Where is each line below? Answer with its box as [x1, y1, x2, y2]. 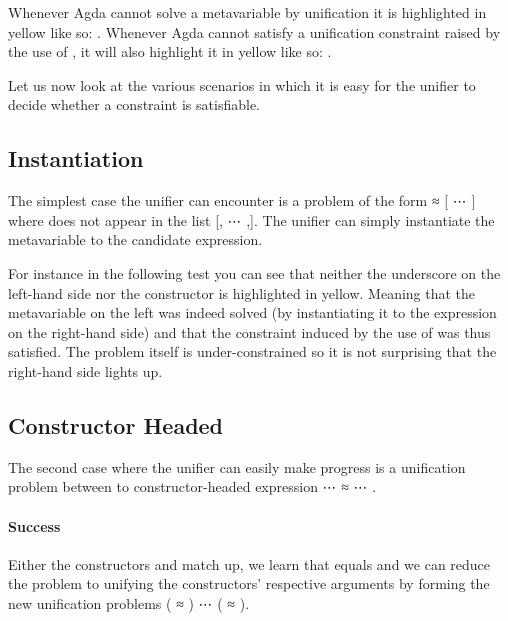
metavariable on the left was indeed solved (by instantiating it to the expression [8, 302, 497, 323]
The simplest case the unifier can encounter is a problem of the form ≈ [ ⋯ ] [8, 190, 476, 211]
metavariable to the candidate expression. [8, 229, 263, 250]
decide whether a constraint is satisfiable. [8, 94, 260, 115]
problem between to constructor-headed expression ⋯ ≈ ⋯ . [8, 476, 377, 497]
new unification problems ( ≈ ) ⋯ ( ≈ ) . [8, 592, 250, 613]
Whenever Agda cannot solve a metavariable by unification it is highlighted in [8, 2, 487, 22]
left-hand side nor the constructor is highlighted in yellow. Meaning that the [8, 282, 476, 303]
